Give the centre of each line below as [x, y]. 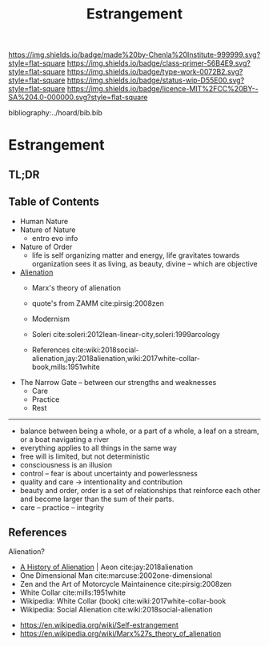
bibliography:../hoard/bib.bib [55, 113]
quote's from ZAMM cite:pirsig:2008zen [98, 303]
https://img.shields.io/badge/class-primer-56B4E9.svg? [159, 63]
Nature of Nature [48, 230]
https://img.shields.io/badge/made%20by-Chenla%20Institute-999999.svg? [134, 55]
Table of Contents [54, 202]
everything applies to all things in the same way [98, 447]
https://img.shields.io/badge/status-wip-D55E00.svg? [156, 80]
